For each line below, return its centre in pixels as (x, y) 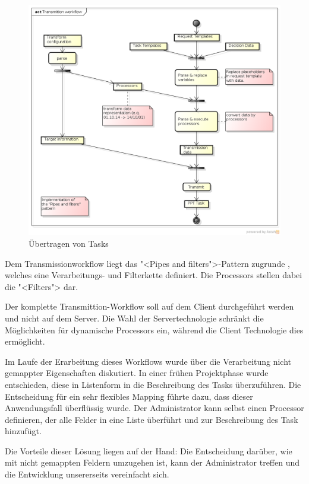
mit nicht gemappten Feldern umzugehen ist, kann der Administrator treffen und (152, 462)
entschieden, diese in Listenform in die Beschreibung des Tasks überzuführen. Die (153, 384)
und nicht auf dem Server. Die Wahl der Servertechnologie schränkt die (134, 318)
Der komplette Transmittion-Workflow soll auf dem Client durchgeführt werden (149, 306)
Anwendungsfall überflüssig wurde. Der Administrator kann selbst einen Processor (154, 408)
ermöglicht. (25, 341)
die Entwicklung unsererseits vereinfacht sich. (87, 474)
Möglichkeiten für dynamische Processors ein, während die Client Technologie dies (154, 329)
